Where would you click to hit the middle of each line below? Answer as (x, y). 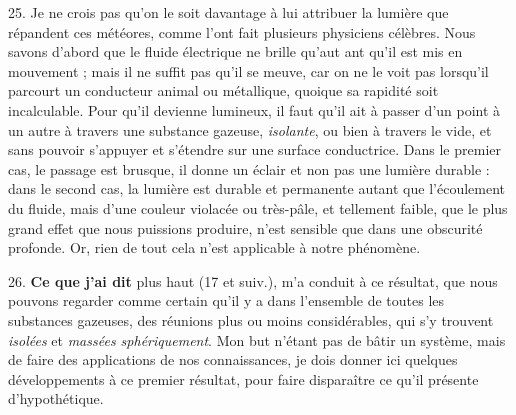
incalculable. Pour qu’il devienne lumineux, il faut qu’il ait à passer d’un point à (254, 109)
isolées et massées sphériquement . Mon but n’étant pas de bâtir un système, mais (257, 339)
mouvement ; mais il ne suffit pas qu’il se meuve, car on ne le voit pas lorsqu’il (248, 70)
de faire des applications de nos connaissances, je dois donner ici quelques (233, 359)
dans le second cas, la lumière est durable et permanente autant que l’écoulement (256, 188)
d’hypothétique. (56, 398)
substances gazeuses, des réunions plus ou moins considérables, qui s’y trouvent (251, 319)
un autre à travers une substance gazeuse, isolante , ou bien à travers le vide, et (250, 129)
